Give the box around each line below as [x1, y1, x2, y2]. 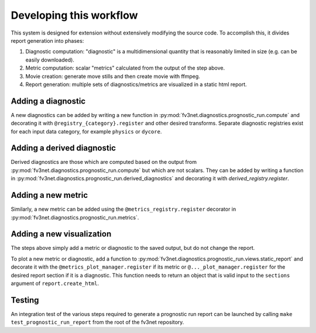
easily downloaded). [25, 56, 74, 63]
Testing [11, 295, 39, 305]
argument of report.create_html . [11, 280, 99, 287]
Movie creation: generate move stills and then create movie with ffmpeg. [25, 73, 200, 80]
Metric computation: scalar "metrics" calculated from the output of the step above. [25, 64, 225, 71]
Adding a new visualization [11, 229, 112, 239]
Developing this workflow [11, 9, 138, 22]
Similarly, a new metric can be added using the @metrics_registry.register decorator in [11, 205, 236, 213]
